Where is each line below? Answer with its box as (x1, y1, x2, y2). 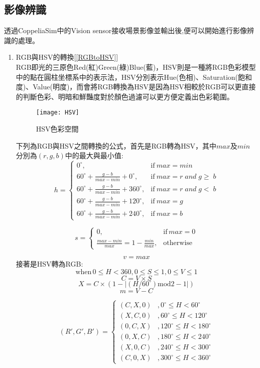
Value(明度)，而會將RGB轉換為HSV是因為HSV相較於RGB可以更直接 (33, 81, 256, 92)
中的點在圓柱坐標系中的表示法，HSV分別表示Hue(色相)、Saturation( (16, 71, 238, 82)
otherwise (163, 239, 193, 247)
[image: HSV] (36, 109, 79, 116)
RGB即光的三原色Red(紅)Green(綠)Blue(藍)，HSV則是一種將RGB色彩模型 (16, 61, 256, 72)
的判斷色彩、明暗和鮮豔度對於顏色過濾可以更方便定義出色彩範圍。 (16, 91, 234, 101)
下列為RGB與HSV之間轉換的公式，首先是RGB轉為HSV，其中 (16, 140, 216, 151)
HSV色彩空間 (36, 124, 79, 134)
